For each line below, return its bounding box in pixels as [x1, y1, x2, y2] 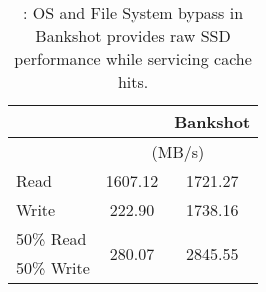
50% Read [16, 227, 87, 250]
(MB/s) [151, 140, 205, 163]
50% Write [16, 256, 90, 279]
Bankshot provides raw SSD [35, 24, 231, 47]
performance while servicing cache [14, 47, 252, 70]
